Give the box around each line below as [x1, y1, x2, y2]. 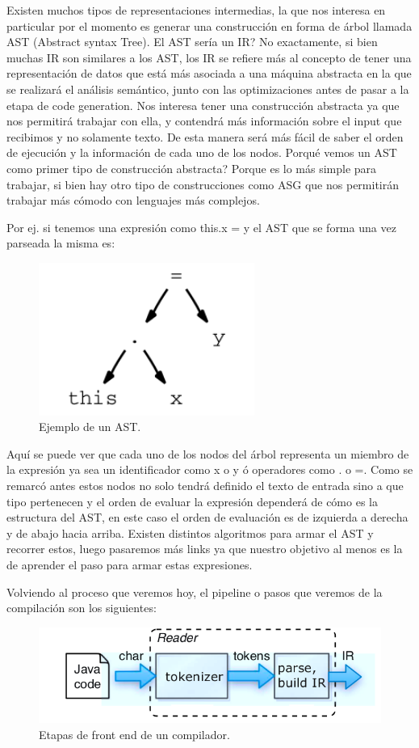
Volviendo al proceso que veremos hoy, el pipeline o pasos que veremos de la [6, 583, 383, 600]
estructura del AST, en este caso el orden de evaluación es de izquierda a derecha [6, 509, 409, 526]
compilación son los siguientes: [6, 599, 157, 616]
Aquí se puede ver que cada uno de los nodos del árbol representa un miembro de [6, 445, 409, 462]
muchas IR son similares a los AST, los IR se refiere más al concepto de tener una [6, 49, 412, 66]
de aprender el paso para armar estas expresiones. [6, 556, 253, 573]
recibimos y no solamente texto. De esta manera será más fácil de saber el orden [6, 128, 404, 145]
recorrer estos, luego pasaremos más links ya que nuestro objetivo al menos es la [6, 540, 403, 557]
